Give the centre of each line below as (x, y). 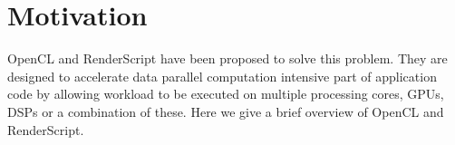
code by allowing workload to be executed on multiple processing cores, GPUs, (226, 94)
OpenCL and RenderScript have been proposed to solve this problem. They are (227, 58)
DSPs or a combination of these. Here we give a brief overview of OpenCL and (226, 111)
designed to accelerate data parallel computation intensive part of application (222, 76)
